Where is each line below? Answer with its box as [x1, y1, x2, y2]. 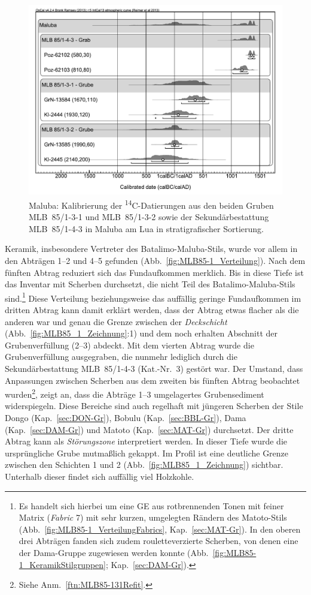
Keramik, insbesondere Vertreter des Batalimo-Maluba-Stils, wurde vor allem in [5, 242, 298, 255]
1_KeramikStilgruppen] [19, 558, 106, 570]
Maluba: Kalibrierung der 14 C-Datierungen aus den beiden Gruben [29, 197, 274, 211]
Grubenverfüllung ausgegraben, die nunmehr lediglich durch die [5, 350, 237, 363]
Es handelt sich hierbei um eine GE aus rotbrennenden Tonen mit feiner [19, 499, 284, 512]
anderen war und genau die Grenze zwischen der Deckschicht [5, 315, 227, 327]
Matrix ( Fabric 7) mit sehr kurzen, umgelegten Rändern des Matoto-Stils [19, 511, 287, 524]
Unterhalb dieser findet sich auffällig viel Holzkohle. [5, 470, 194, 482]
